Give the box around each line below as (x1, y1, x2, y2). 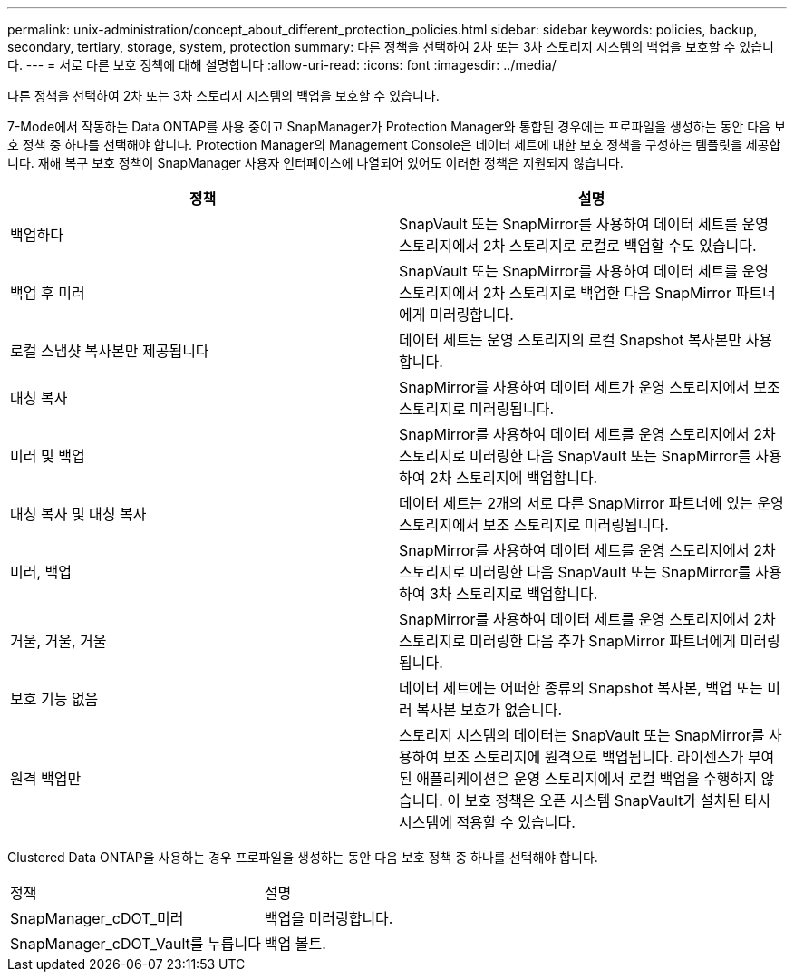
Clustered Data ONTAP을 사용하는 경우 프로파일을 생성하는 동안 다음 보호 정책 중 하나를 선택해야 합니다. (7, 849, 598, 865)
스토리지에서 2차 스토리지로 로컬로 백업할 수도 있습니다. (399, 237, 757, 255)
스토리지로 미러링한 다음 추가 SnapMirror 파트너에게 (399, 632, 736, 650)
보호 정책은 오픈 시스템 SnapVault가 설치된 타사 (464, 791, 771, 809)
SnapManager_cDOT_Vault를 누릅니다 (10, 935, 261, 953)
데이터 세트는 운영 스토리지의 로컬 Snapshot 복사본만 (399, 331, 741, 349)
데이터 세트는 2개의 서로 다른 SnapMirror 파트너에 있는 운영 (399, 494, 784, 512)
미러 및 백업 (10, 447, 85, 465)
